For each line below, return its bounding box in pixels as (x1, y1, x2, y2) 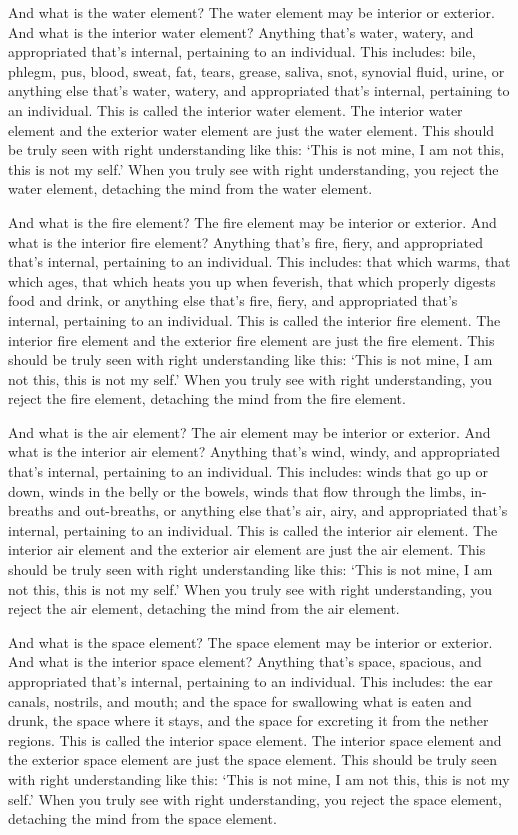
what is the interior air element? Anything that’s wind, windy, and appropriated (8, 441, 500, 462)
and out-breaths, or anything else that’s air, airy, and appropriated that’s (57, 500, 508, 521)
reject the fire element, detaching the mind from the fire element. (8, 388, 406, 409)
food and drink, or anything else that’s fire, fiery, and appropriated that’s (8, 290, 458, 311)
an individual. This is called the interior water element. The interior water (8, 99, 463, 120)
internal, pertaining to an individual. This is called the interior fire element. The (8, 309, 501, 330)
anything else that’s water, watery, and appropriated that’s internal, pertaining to (8, 80, 510, 101)
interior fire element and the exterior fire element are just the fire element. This (8, 329, 495, 350)
